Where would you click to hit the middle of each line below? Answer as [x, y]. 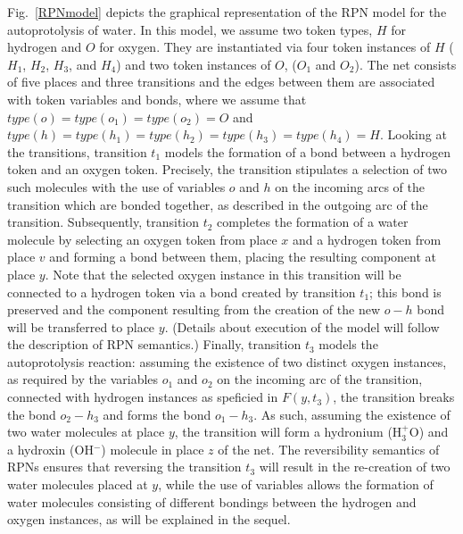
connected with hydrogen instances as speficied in [143, 397]
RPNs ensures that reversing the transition [124, 467]
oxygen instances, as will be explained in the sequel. [149, 519]
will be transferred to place [81, 326]
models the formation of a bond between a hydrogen [307, 151]
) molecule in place [153, 449]
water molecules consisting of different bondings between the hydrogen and [212, 501]
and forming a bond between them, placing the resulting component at [243, 257]
